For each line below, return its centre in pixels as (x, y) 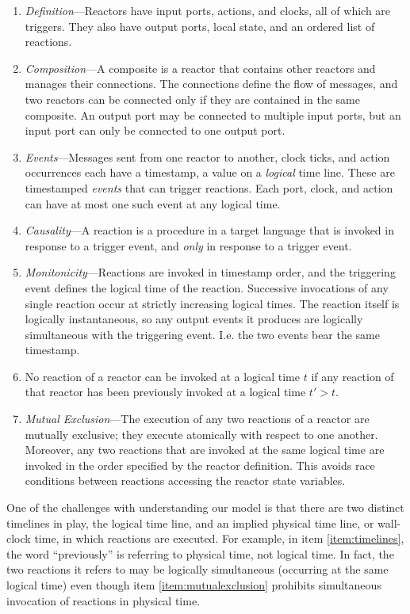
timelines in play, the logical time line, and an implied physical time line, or (190, 522)
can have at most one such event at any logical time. (153, 203)
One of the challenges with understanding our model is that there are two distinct (205, 507)
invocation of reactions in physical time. (103, 600)
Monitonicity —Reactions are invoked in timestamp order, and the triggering (210, 272)
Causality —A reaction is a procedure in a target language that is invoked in (209, 230)
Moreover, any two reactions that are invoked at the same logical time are (205, 450)
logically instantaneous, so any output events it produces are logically (194, 319)
